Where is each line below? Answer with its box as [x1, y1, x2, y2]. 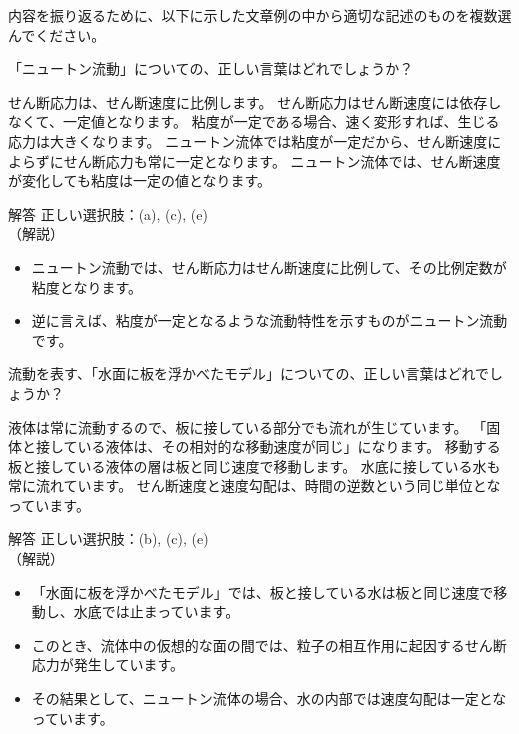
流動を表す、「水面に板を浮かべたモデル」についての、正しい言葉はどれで [8, 363, 490, 384]
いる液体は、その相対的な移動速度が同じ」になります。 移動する [77, 436, 501, 457]
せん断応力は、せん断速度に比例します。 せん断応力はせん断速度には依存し [8, 91, 502, 112]
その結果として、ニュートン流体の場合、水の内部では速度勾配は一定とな [31, 688, 507, 709]
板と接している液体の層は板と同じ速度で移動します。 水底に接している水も [8, 455, 501, 476]
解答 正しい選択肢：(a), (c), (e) [8, 203, 208, 224]
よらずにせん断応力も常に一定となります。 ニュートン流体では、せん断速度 [8, 150, 501, 171]
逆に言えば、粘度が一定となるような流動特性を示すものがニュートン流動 [31, 310, 508, 331]
